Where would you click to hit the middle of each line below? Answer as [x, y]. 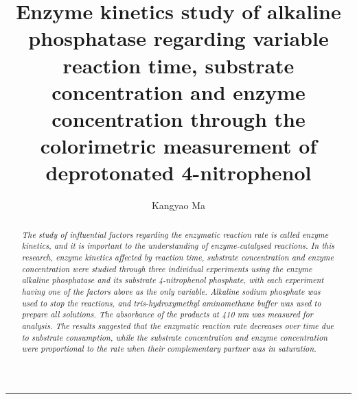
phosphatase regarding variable [178, 38]
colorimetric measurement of [178, 146]
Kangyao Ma [178, 205]
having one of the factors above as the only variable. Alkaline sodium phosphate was [171, 291]
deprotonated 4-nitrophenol [178, 172]
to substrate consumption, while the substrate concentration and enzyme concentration [174, 337]
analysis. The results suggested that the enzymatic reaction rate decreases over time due [178, 325]
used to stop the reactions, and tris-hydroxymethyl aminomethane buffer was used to [171, 303]
